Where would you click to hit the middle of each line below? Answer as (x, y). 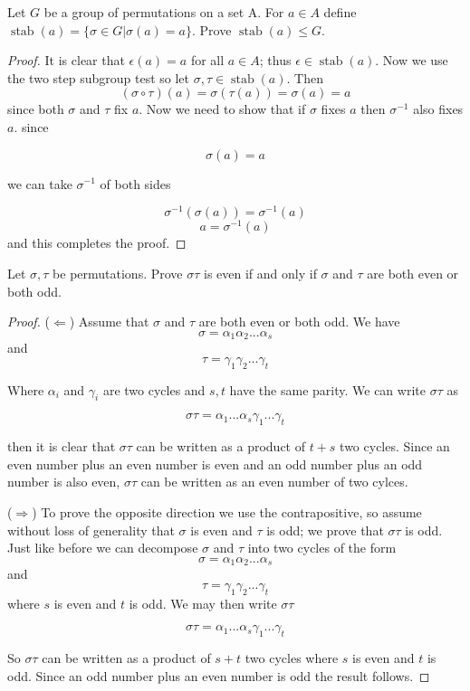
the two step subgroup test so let (98, 77)
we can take (40, 183)
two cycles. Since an (395, 446)
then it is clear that (62, 446)
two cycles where (292, 657)
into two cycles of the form (322, 548)
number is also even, (64, 482)
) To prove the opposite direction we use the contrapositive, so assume (227, 511)
